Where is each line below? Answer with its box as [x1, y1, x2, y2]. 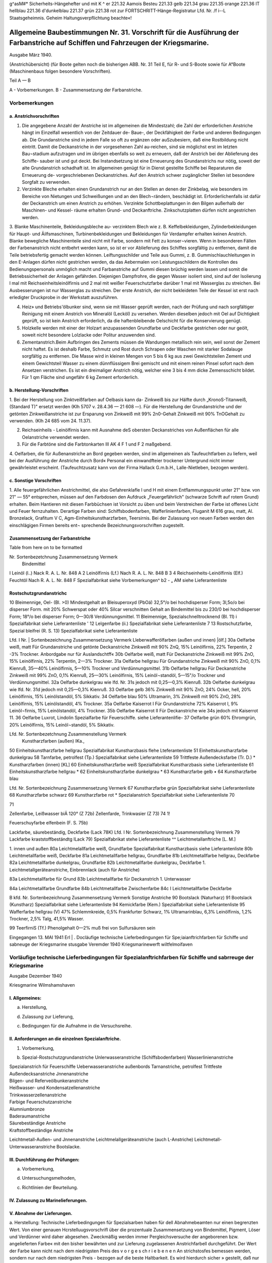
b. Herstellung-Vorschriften [9, 387, 69, 394]
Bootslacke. [56, 1143, 81, 1149]
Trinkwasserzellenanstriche [9, 1092, 66, 1098]
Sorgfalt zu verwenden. [22, 179, 71, 185]
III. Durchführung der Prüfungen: [9, 1156, 80, 1162]
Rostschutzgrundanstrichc [9, 590, 67, 596]
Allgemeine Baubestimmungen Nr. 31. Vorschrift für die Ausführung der [9, 28, 239, 36]
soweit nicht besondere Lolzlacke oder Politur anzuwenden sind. [22, 332, 156, 338]
